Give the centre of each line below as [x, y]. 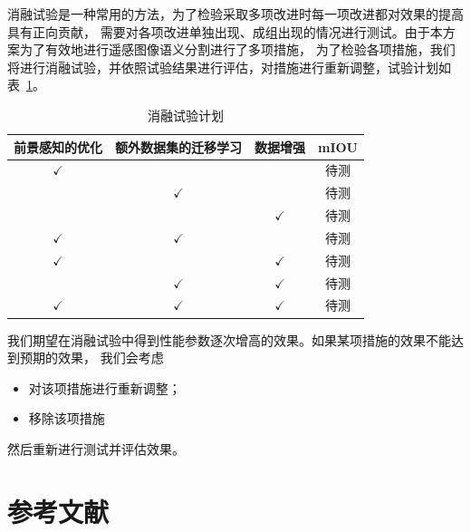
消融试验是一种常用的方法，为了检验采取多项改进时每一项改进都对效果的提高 [235, 14]
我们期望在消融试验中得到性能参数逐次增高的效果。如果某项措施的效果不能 [229, 339]
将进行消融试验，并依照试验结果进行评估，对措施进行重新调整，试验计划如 [229, 67]
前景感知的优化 [58, 146]
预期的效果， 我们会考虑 [91, 358]
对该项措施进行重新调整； [105, 387]
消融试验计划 [186, 115]
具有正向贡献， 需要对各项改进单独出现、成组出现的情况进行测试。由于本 [225, 31]
